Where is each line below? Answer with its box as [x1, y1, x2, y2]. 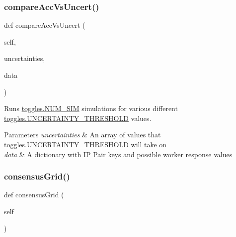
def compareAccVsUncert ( [4, 20, 85, 30]
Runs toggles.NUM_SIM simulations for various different [4, 103, 178, 114]
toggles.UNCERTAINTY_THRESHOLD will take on [4, 139, 167, 149]
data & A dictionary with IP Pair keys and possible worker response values [4, 149, 233, 159]
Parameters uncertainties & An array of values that [4, 129, 161, 140]
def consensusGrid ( [4, 189, 64, 200]
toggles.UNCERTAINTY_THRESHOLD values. [4, 113, 152, 123]
